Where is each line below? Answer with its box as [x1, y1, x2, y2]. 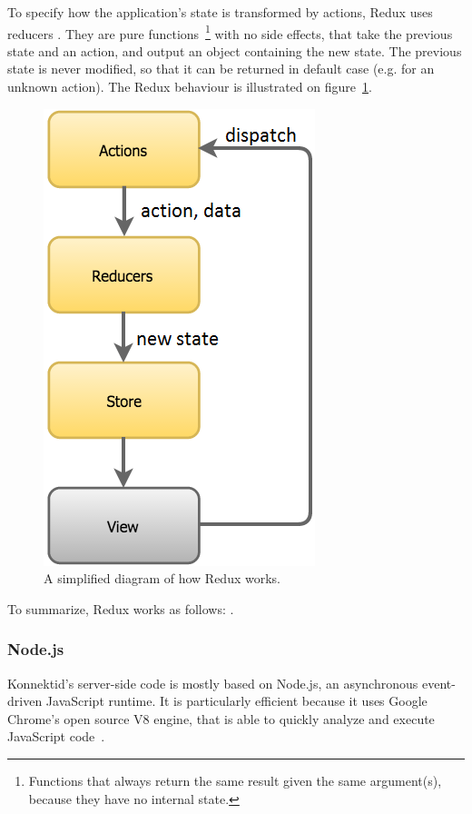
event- [421, 673, 456, 692]
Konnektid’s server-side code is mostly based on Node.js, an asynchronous [7, 673, 418, 692]
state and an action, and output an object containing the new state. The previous [7, 41, 462, 60]
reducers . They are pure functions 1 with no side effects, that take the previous [7, 21, 453, 43]
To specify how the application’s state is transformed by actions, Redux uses [7, 3, 433, 21]
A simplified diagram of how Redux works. [44, 569, 280, 588]
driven [7, 691, 43, 710]
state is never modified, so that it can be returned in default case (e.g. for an [7, 59, 435, 78]
